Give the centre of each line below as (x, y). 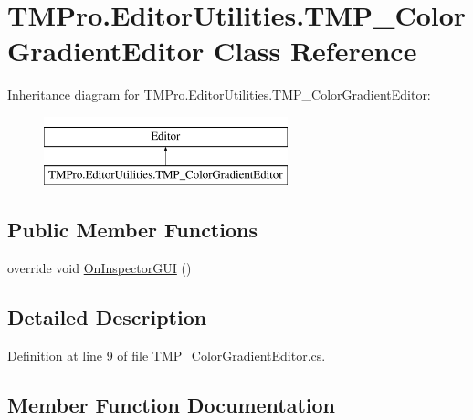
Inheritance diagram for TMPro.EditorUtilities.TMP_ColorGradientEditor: (219, 94)
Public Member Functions (132, 230)
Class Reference (315, 51)
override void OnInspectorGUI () (100, 268)
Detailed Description (107, 317)
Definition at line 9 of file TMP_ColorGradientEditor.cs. (167, 356)
